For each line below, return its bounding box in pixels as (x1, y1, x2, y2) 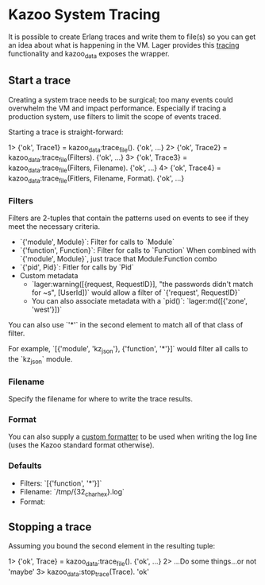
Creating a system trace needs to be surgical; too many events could (8, 95, 233, 104)
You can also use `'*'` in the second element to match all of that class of (8, 320, 244, 330)
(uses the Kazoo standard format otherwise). (8, 440, 155, 450)
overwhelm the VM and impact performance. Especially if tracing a (8, 103, 227, 113)
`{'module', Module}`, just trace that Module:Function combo (19, 254, 217, 264)
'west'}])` (31, 304, 63, 315)
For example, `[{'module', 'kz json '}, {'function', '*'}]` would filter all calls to (8, 344, 248, 355)
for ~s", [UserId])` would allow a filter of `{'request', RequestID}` (31, 288, 240, 297)
